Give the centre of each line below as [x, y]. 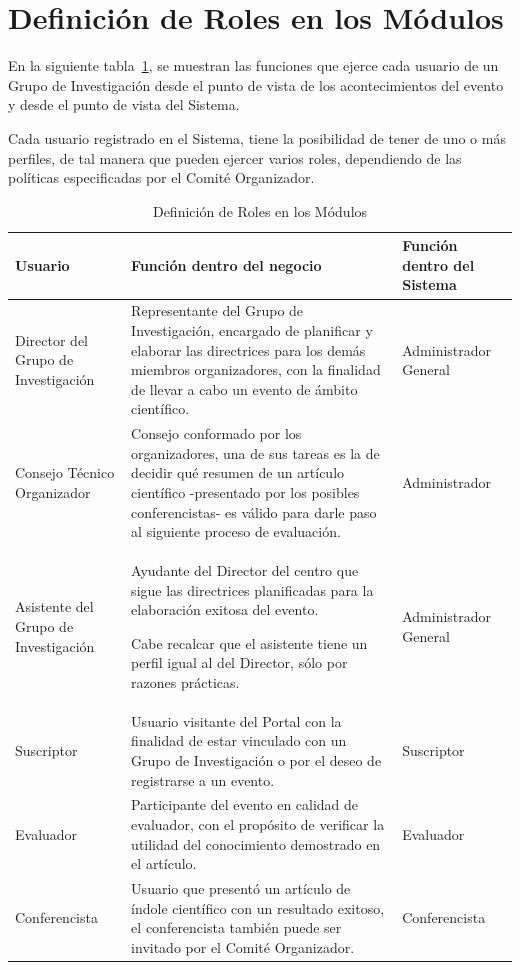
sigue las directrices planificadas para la [252, 589]
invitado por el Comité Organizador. [243, 946]
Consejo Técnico [65, 472]
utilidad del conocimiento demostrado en [256, 843]
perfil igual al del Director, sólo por [239, 662]
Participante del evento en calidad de [245, 804]
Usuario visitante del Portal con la [236, 720]
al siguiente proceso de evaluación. [236, 531]
